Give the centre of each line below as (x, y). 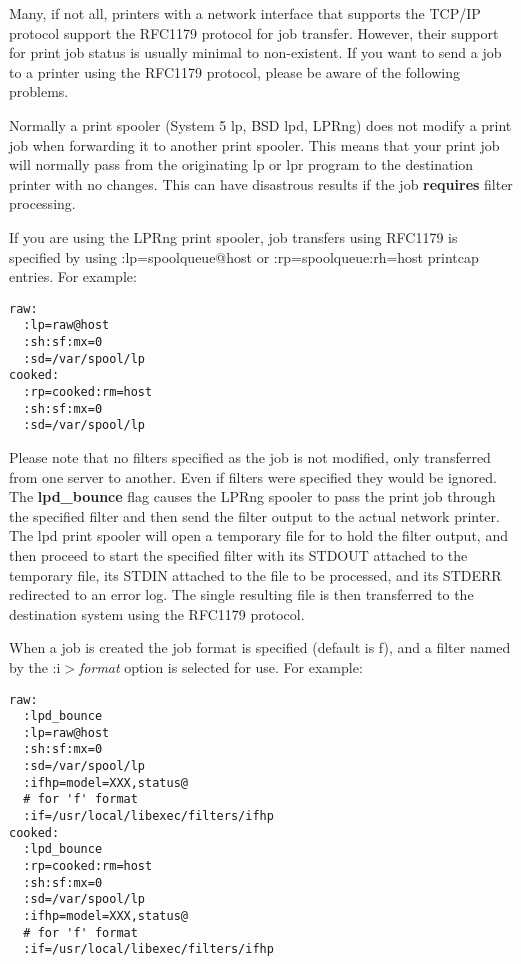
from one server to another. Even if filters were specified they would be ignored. (253, 476)
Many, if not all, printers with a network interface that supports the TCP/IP (245, 13)
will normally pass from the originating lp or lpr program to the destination (241, 164)
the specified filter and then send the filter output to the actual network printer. (254, 515)
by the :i (35, 666)
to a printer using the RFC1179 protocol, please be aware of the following (235, 71)
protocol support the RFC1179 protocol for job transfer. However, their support (254, 32)
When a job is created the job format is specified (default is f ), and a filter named (260, 647)
